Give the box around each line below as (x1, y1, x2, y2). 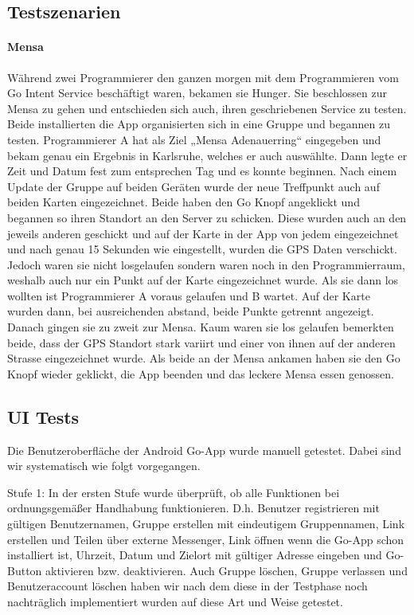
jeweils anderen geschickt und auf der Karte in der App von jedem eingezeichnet (7, 225, 399, 241)
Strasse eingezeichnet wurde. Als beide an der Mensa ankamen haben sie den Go (7, 350, 400, 366)
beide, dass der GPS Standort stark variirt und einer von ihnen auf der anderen (7, 334, 396, 351)
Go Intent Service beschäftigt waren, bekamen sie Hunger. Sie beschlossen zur (7, 84, 387, 101)
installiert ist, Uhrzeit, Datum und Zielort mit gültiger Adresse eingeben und (7, 546, 382, 563)
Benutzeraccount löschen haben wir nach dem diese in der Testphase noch (7, 578, 368, 594)
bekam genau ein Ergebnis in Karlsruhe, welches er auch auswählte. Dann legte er (7, 147, 408, 163)
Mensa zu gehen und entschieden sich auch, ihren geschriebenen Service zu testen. (7, 100, 407, 116)
